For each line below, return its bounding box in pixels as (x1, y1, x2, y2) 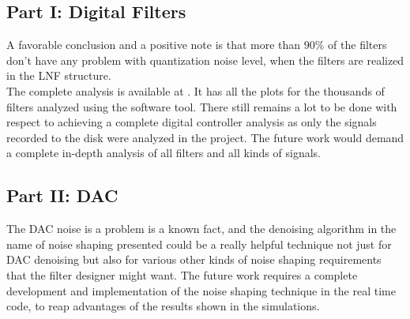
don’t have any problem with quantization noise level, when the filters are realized (6, 51, 404, 68)
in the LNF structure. (6, 67, 111, 84)
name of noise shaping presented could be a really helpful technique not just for (6, 235, 392, 252)
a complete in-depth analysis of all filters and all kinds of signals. (6, 144, 321, 161)
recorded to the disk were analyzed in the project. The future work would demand (6, 129, 404, 145)
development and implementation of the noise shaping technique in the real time (6, 282, 396, 298)
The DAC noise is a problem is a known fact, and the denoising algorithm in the (6, 220, 397, 237)
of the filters (328, 36, 387, 53)
